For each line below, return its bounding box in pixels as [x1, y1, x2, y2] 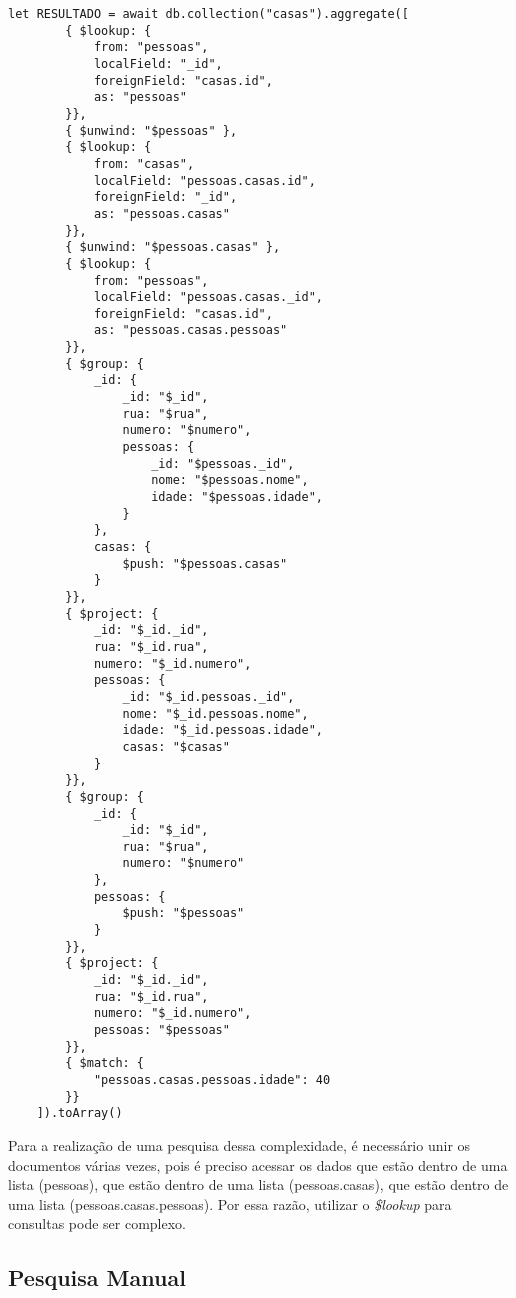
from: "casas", [93, 156, 195, 171]
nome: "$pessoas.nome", [151, 473, 309, 488]
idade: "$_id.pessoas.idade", [122, 723, 323, 738]
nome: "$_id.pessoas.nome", [122, 706, 309, 721]
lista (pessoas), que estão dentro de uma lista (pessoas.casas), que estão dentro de [8, 1174, 509, 1195]
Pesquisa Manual [8, 1262, 186, 1293]
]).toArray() [36, 1106, 123, 1121]
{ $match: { [65, 1056, 145, 1071]
